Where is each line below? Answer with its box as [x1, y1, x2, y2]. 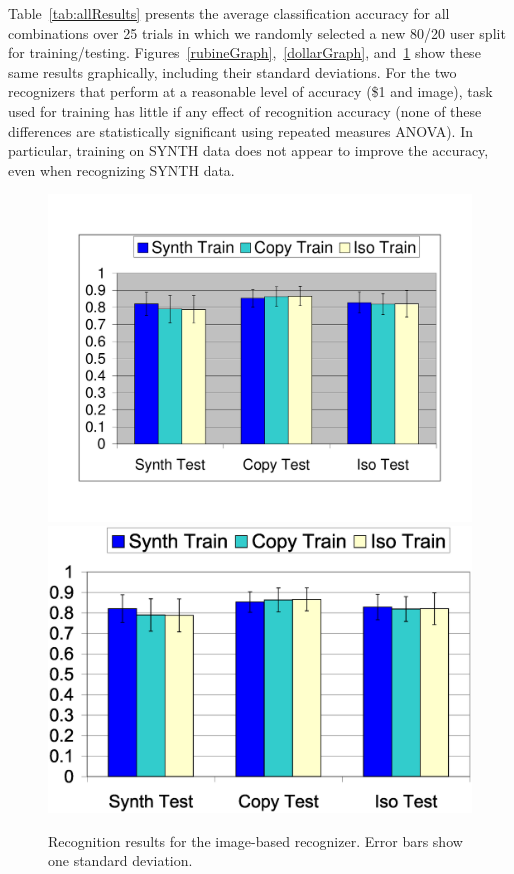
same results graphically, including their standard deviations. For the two [8, 61, 457, 82]
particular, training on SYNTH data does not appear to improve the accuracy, [8, 140, 489, 161]
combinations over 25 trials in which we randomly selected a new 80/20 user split [8, 22, 506, 43]
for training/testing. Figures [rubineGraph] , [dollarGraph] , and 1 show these [8, 42, 481, 63]
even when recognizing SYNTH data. [8, 159, 235, 180]
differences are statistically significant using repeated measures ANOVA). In [8, 120, 473, 141]
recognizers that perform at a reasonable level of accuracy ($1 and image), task [8, 81, 493, 102]
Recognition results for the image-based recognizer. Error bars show [48, 830, 463, 851]
